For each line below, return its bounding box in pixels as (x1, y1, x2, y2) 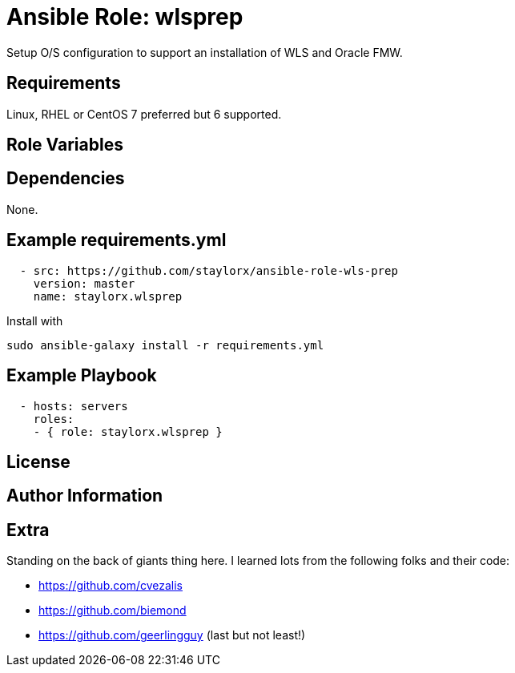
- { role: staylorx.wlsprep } (33, 425, 223, 438)
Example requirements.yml (6, 230, 227, 251)
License (6, 451, 70, 472)
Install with (6, 313, 63, 328)
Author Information (6, 486, 163, 506)
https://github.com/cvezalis (38, 578, 183, 593)
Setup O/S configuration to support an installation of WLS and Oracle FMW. (6, 45, 403, 59)
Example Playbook (6, 365, 157, 386)
